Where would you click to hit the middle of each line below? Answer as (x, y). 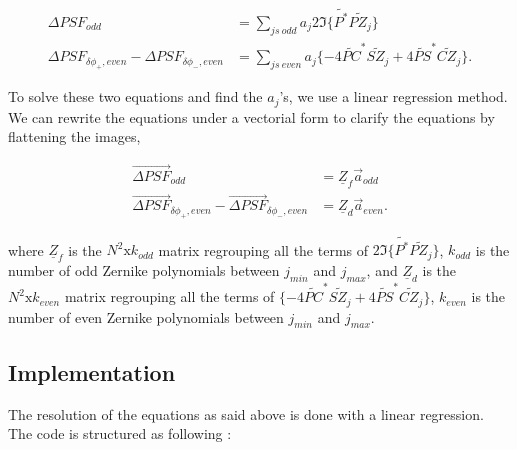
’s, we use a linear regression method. (393, 96)
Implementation (92, 371)
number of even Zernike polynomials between (146, 316)
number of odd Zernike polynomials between (144, 270)
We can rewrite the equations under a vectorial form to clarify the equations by (251, 116)
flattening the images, (74, 136)
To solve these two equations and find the (135, 96)
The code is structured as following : (120, 433)
